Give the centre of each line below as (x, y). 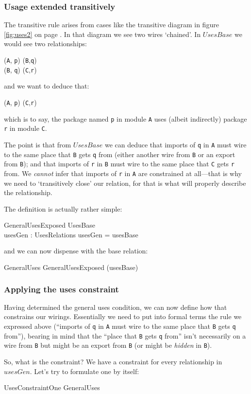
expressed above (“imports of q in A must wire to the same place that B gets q (120, 326)
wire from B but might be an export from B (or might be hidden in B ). (108, 345)
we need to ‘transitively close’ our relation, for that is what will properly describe (125, 183)
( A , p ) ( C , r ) (20, 102)
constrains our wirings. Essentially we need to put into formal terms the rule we (123, 316)
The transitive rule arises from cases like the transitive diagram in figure (111, 25)
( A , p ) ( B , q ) (20, 60)
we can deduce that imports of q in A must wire (176, 144)
